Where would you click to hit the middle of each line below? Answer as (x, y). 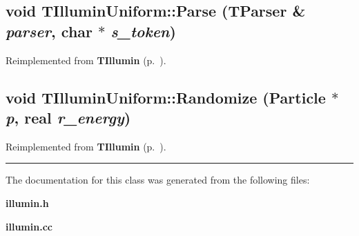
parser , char (49, 31)
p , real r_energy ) (68, 117)
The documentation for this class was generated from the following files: (158, 180)
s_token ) (143, 31)
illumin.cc (29, 226)
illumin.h (27, 203)
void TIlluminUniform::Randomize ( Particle (166, 97)
